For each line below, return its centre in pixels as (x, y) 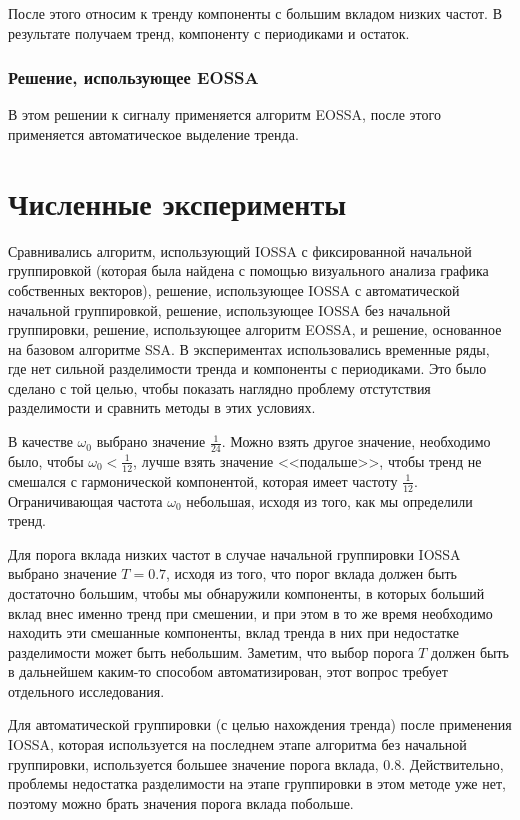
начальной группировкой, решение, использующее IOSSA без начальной (229, 309)
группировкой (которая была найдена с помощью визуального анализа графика (248, 270)
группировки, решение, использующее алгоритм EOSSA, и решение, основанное (255, 329)
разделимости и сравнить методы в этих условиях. (162, 407)
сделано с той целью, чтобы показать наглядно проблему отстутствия (219, 387)
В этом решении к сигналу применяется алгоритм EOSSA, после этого (224, 114)
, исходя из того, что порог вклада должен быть (311, 573)
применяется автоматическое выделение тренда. (153, 134)
